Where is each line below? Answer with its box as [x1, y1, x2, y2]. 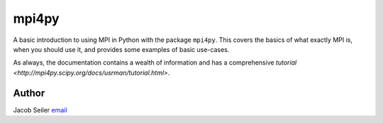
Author [13, 87, 45, 99]
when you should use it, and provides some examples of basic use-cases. [13, 45, 230, 53]
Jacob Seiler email [13, 105, 67, 114]
